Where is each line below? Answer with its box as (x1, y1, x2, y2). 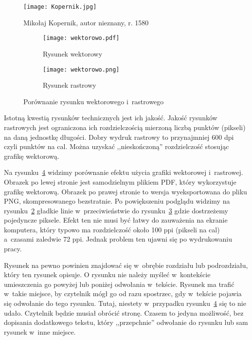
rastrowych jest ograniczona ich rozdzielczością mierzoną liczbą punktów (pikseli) (4, 122, 246, 132)
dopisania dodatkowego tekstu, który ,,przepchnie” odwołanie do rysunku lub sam (4, 317, 248, 327)
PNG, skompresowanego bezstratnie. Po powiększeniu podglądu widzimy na (4, 196, 230, 206)
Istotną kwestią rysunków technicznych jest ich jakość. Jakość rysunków (4, 113, 217, 123)
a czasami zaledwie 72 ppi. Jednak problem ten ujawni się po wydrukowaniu (4, 234, 233, 244)
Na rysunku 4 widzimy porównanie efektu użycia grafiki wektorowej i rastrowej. (4, 167, 243, 177)
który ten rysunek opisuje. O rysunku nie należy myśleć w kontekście (4, 269, 211, 280)
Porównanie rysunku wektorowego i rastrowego (23, 96, 164, 106)
